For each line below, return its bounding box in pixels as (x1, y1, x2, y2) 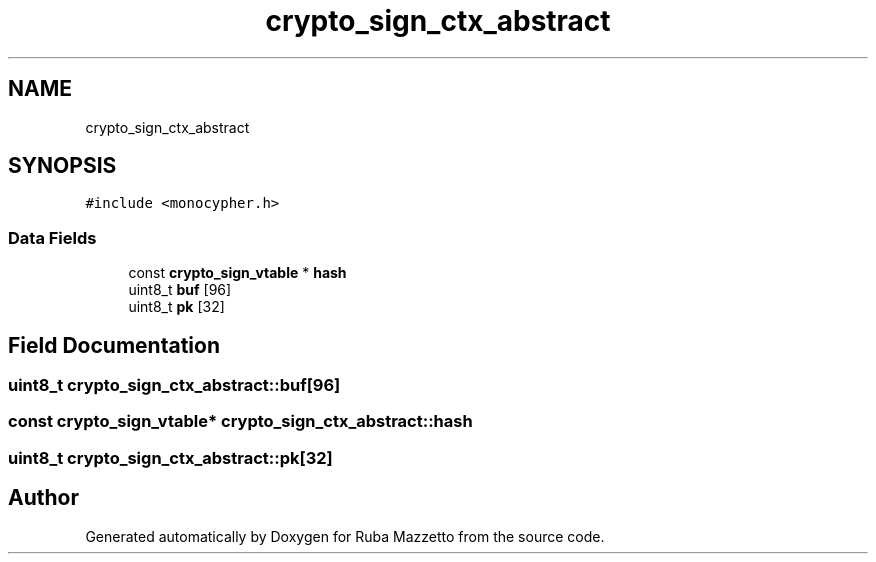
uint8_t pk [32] (128, 298, 225, 316)
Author (8, 485, 79, 511)
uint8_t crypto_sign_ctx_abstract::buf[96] (8, 375, 341, 396)
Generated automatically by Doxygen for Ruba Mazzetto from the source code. (85, 527, 605, 545)
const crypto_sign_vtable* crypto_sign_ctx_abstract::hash (8, 411, 473, 432)
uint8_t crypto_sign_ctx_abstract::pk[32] (8, 447, 333, 468)
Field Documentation (8, 332, 220, 358)
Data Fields (8, 227, 97, 248)
